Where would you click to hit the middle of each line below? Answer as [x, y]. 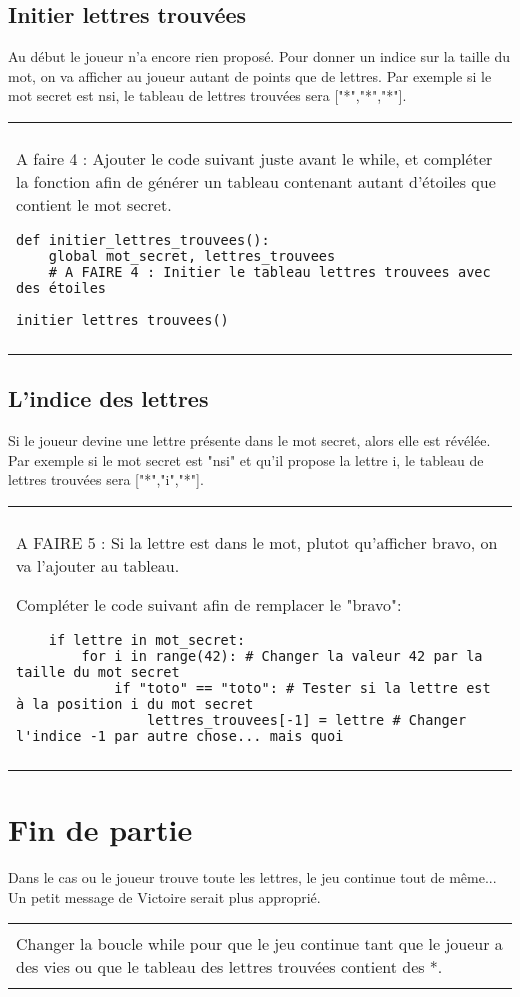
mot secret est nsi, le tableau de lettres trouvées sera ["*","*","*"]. [207, 95]
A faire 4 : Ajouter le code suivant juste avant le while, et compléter [254, 158]
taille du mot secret [98, 671]
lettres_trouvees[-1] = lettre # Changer [306, 719]
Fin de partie [100, 829]
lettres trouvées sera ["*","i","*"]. [106, 479]
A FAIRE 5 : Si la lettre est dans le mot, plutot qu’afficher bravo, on [257, 542]
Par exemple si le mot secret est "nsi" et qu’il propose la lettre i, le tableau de [246, 459]
